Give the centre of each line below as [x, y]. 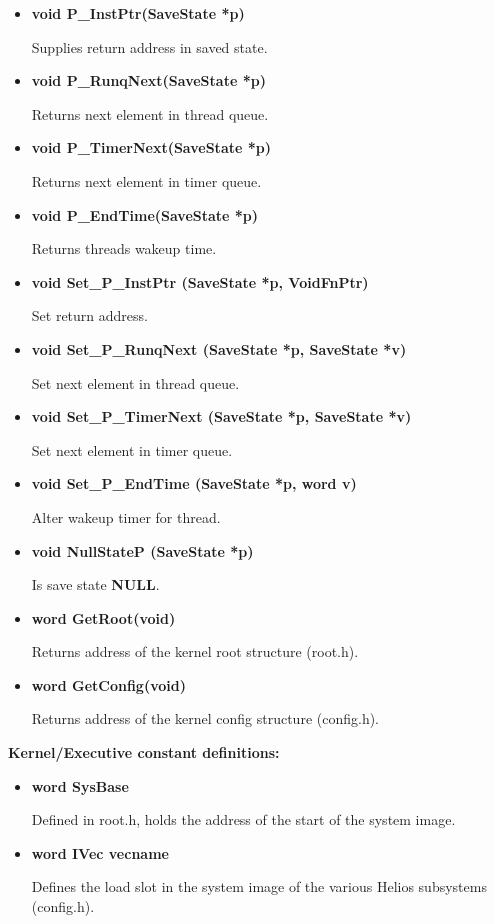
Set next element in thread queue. [135, 382]
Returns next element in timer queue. [146, 180]
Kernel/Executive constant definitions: [144, 752]
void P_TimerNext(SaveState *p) [151, 147]
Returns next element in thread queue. [150, 113]
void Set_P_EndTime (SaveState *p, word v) [194, 483]
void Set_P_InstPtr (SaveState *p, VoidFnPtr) [200, 281]
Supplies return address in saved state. [149, 46]
